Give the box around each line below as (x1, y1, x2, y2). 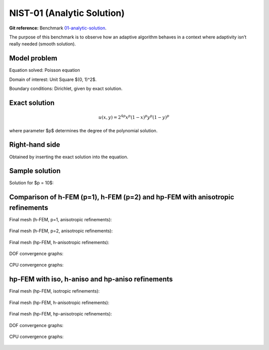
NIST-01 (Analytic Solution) (9, 7, 125, 18)
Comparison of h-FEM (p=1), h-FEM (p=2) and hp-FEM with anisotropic (9, 193, 234, 202)
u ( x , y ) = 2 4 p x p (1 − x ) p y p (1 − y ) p (98, 114, 169, 120)
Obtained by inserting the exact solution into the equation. (9, 154, 129, 160)
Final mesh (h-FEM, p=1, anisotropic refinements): (9, 216, 112, 222)
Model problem (9, 54, 57, 62)
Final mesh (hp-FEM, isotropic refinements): (9, 288, 100, 294)
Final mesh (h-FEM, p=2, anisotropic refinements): (9, 228, 113, 234)
